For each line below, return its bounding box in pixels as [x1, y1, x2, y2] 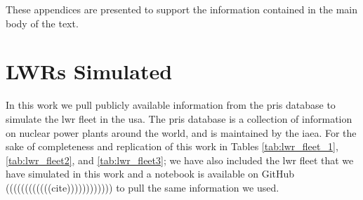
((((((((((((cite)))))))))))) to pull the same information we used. [6, 180, 279, 194]
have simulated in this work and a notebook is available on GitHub [6, 166, 295, 181]
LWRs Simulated [6, 57, 173, 86]
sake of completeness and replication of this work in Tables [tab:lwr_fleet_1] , [6, 139, 338, 154]
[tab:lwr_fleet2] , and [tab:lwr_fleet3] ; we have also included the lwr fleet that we [6, 152, 354, 167]
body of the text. [6, 15, 79, 30]
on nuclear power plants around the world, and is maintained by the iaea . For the [6, 125, 357, 140]
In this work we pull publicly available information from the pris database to [6, 98, 336, 112]
